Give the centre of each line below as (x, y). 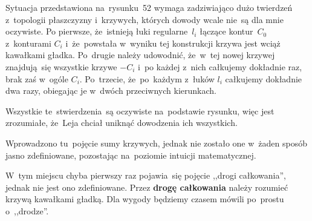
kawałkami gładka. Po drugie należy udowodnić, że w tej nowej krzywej (140, 55)
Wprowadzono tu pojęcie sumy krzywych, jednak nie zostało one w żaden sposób (156, 143)
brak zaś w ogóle (37, 78)
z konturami (28, 43)
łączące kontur (226, 31)
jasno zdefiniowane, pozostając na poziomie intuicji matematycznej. (131, 155)
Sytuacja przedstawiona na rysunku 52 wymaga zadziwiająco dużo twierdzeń (149, 7)
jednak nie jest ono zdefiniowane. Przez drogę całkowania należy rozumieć (147, 187)
